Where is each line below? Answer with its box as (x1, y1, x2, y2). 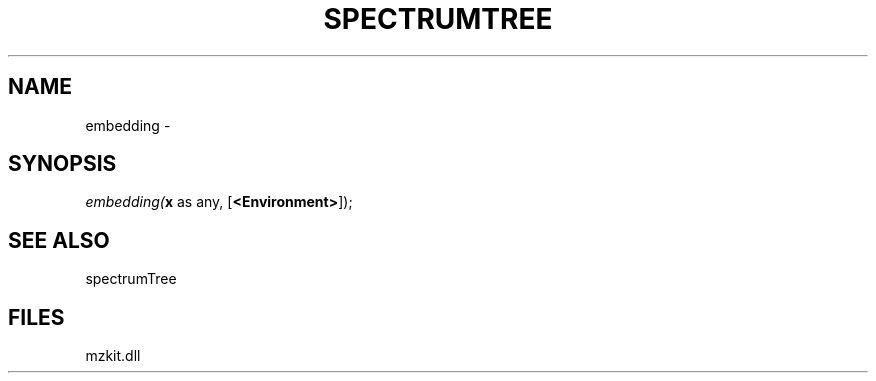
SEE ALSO (8, 227, 110, 253)
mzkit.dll (85, 347, 141, 365)
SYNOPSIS (8, 151, 117, 177)
